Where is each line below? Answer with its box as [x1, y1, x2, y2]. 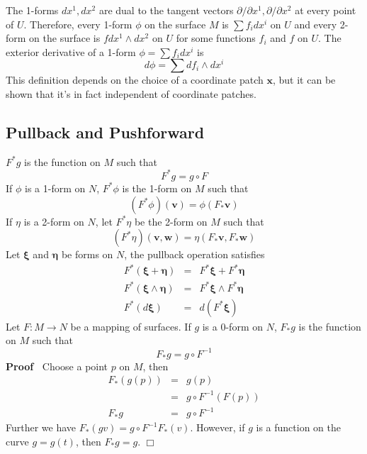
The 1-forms [6, 3, 59, 17]
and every [294, 16, 337, 31]
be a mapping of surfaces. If [70, 319, 191, 333]
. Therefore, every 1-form [23, 16, 132, 31]
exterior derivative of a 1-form [6, 44, 136, 59]
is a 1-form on [25, 180, 86, 195]
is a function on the [256, 420, 341, 435]
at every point [295, 3, 356, 17]
